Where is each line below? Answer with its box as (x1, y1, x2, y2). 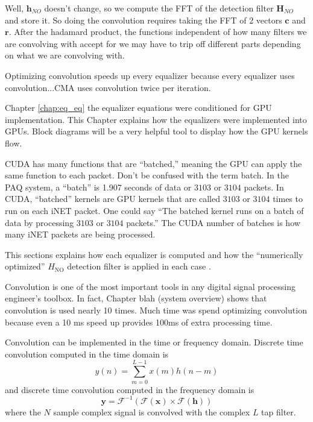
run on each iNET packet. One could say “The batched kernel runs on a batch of (5, 204, 304, 216)
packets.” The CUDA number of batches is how (126, 216, 300, 228)
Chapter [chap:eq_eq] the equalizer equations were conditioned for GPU (5, 101, 272, 114)
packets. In (244, 180, 284, 193)
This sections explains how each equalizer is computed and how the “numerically (5, 248, 303, 260)
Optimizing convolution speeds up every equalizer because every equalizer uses (5, 69, 295, 81)
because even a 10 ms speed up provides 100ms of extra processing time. (5, 315, 273, 328)
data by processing (5, 216, 74, 228)
